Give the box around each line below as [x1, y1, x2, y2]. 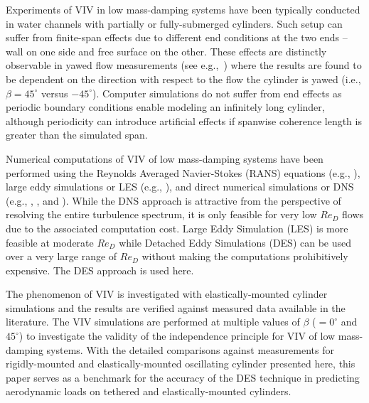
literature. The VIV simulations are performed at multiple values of [6, 314, 300, 329]
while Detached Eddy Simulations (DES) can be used [119, 235, 352, 249]
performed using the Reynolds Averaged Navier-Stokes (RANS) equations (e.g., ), [6, 165, 360, 180]
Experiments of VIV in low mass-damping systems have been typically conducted [6, 2, 360, 16]
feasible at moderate [6, 235, 94, 249]
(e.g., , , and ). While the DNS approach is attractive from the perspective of [6, 193, 341, 208]
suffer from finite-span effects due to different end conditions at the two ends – [6, 30, 348, 45]
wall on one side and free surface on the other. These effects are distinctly [6, 43, 327, 58]
